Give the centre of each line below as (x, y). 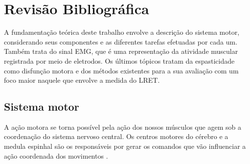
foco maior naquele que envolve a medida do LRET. (82, 80)
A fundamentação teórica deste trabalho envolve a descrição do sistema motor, (122, 32)
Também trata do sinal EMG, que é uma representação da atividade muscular (121, 51)
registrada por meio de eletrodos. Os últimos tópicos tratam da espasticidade (119, 60)
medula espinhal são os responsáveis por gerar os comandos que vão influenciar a (125, 146)
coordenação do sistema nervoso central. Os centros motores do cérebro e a (116, 136)
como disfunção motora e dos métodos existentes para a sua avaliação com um (121, 70)
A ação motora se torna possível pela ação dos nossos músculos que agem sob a (123, 127)
